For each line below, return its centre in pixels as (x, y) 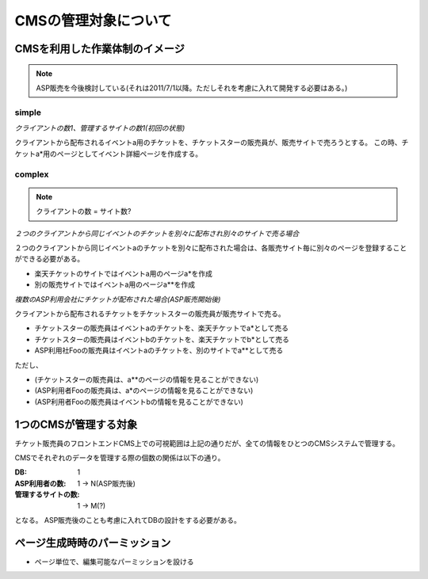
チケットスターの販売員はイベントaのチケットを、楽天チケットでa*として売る (162, 328)
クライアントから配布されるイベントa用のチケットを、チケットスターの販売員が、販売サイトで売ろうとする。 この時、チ (212, 143)
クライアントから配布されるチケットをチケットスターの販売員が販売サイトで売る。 (150, 314)
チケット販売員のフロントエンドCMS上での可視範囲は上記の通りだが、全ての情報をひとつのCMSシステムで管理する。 (207, 443)
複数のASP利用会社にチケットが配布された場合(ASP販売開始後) (118, 299)
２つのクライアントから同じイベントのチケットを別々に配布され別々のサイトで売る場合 (157, 233)
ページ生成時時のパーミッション (93, 543)
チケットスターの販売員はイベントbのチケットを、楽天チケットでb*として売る (162, 339)
